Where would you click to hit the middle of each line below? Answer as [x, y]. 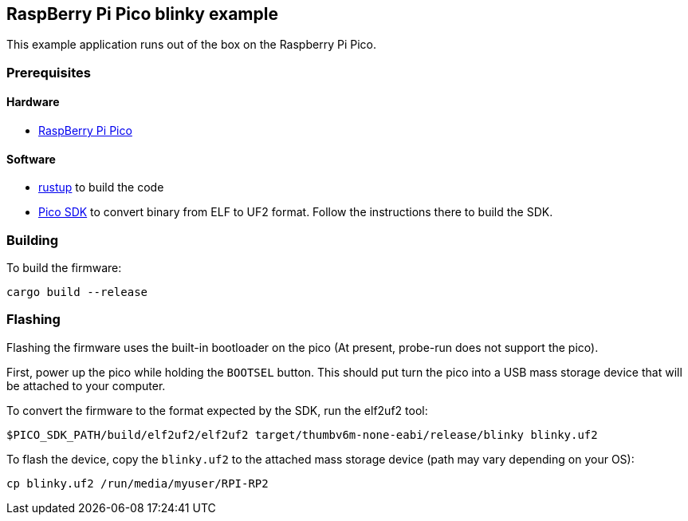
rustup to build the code [101, 187]
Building [33, 240]
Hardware [33, 102]
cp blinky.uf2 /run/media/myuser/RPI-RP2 [138, 483]
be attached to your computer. [86, 385]
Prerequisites [49, 72]
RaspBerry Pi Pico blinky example [142, 14]
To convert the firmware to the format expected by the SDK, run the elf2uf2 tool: [217, 410]
